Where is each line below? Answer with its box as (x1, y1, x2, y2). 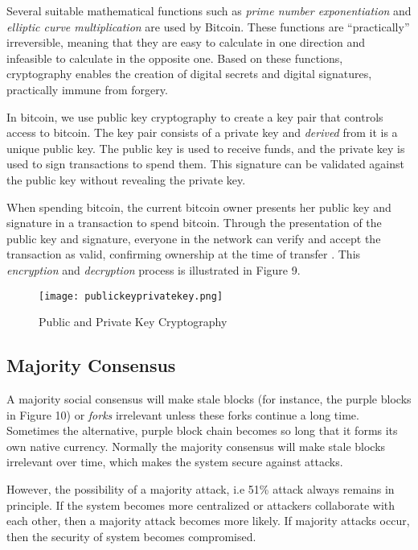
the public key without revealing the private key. (6, 171, 246, 188)
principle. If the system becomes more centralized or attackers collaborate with (6, 496, 395, 513)
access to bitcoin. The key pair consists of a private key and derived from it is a (6, 124, 398, 141)
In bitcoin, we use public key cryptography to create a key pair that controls (6, 108, 383, 125)
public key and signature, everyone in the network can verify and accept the (6, 230, 381, 246)
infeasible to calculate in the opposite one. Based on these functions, (6, 49, 343, 66)
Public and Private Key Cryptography (39, 313, 227, 330)
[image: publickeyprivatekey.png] (39, 290, 223, 302)
